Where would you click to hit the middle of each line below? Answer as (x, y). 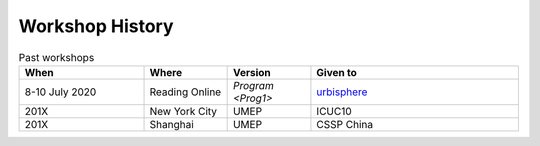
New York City (183, 111)
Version (251, 72)
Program (253, 85)
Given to (336, 72)
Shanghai (171, 124)
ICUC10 (334, 111)
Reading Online (185, 92)
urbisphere (342, 92)
